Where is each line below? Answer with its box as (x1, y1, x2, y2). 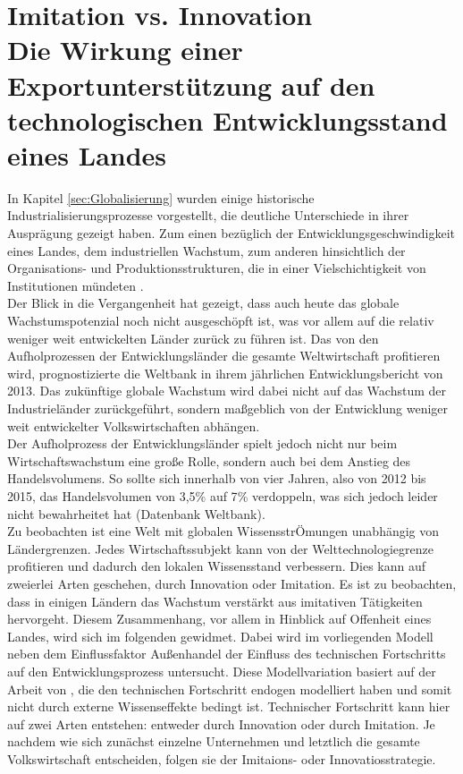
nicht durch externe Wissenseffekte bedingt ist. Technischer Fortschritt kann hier (7, 697, 450, 716)
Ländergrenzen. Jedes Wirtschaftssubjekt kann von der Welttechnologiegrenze (7, 539, 434, 557)
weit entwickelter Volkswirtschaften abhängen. (7, 416, 260, 435)
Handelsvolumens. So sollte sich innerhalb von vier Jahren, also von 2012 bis (7, 469, 426, 488)
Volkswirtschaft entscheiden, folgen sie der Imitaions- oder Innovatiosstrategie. (7, 749, 436, 768)
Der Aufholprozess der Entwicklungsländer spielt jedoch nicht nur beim (7, 434, 398, 453)
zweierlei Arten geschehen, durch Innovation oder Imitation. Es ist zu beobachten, (7, 574, 457, 592)
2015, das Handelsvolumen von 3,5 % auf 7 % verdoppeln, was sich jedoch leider (7, 486, 438, 505)
